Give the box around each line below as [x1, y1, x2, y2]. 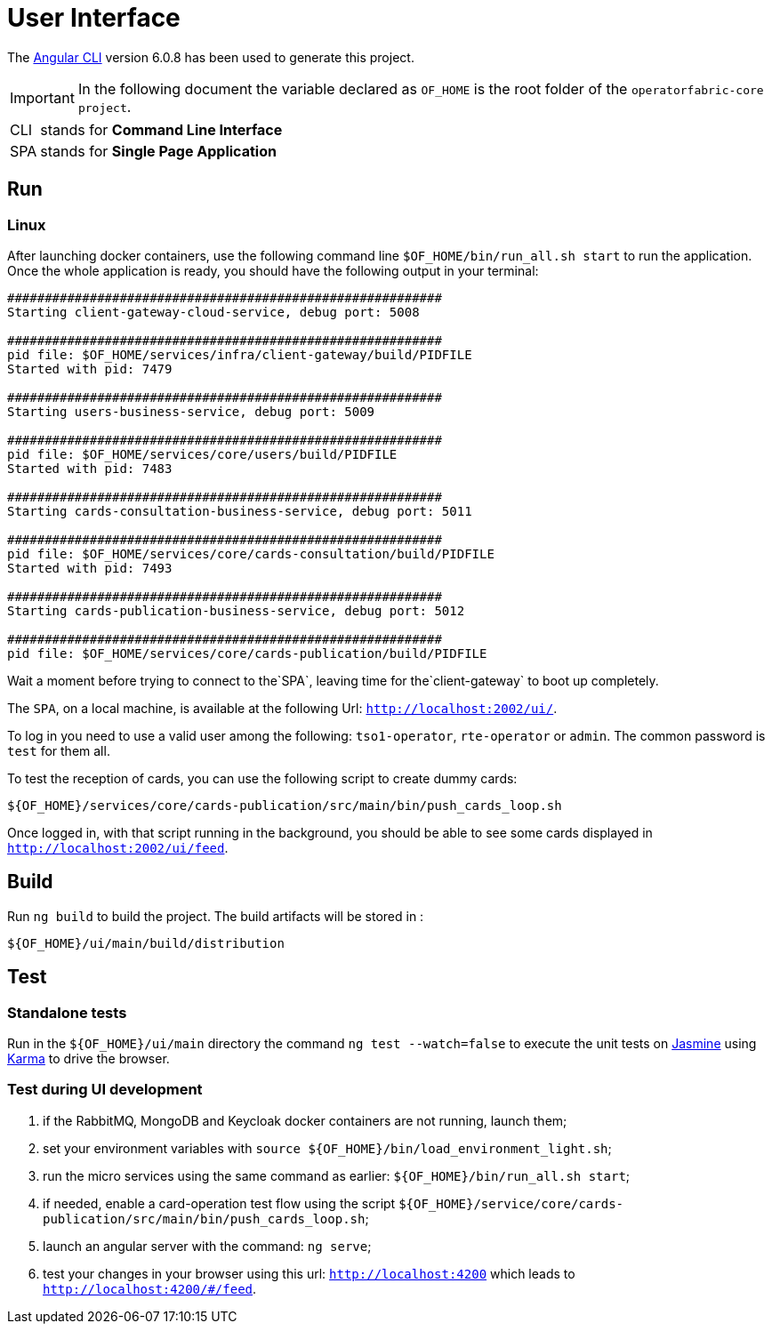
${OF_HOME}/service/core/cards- [398, 1196, 624, 1211]
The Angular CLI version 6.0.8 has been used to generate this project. [7, 49, 414, 65]
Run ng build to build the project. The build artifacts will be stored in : [7, 908, 424, 924]
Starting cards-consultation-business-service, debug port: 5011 [7, 503, 472, 518]
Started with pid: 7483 [7, 461, 173, 476]
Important [10, 88, 75, 107]
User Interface [7, 3, 181, 33]
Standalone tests [7, 1003, 127, 1022]
